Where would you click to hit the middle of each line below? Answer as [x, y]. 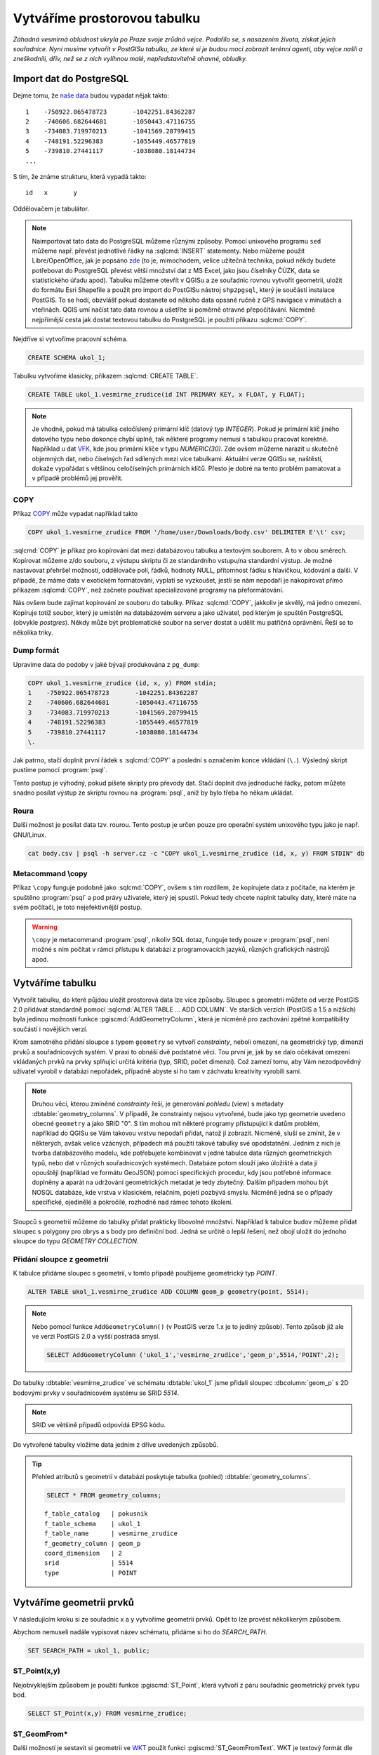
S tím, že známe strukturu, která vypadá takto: [80, 176]
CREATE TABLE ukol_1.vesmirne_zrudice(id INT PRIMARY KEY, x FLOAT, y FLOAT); [166, 394]
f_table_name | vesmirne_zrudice [111, 1534]
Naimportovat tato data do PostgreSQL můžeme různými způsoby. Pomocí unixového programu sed [177, 241]
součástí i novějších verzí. [50, 1029]
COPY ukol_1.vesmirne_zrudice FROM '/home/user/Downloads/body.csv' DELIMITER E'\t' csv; [187, 532]
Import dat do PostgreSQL [71, 79]
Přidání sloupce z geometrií [61, 1259]
